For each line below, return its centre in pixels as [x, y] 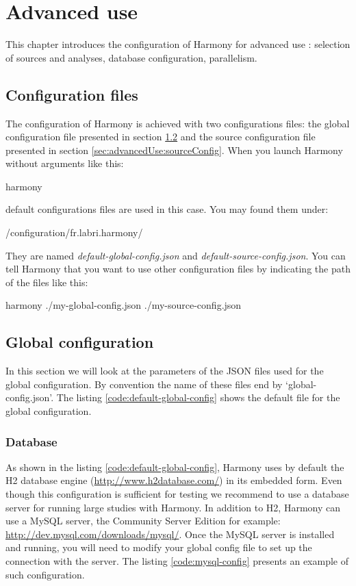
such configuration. [45, 574]
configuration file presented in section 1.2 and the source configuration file [161, 137]
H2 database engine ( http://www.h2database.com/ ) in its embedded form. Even [174, 480]
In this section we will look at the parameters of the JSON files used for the [165, 371]
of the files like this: [47, 282]
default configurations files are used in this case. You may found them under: [167, 209]
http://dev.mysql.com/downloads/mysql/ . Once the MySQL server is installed [170, 534]
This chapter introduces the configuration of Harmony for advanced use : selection [178, 44]
